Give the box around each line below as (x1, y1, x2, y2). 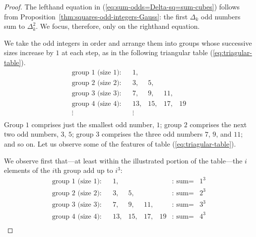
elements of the (4, 165, 50, 175)
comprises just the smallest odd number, (31, 119, 154, 129)
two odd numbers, (4, 129, 59, 139)
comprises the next (190, 119, 247, 129)
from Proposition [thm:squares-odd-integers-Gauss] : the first (4, 11, 188, 21)
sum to (4, 21, 25, 31)
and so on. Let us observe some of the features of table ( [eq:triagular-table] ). (4, 138, 236, 149)
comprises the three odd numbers (101, 129, 203, 139)
